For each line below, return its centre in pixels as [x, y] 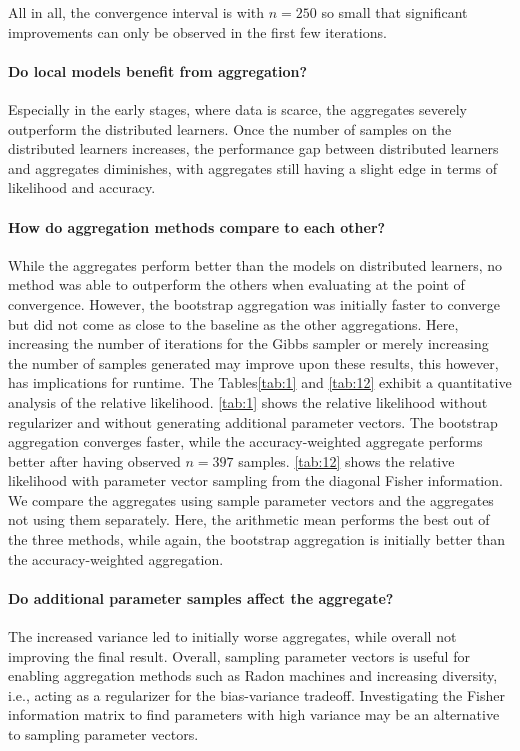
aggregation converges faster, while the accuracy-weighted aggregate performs [245, 441]
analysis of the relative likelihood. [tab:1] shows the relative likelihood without [248, 401]
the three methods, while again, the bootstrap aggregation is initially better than [257, 539]
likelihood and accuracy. [82, 187]
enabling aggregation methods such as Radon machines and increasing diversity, [253, 675]
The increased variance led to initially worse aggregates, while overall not [232, 636]
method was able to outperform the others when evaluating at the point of [236, 284]
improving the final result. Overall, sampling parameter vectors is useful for [239, 655]
